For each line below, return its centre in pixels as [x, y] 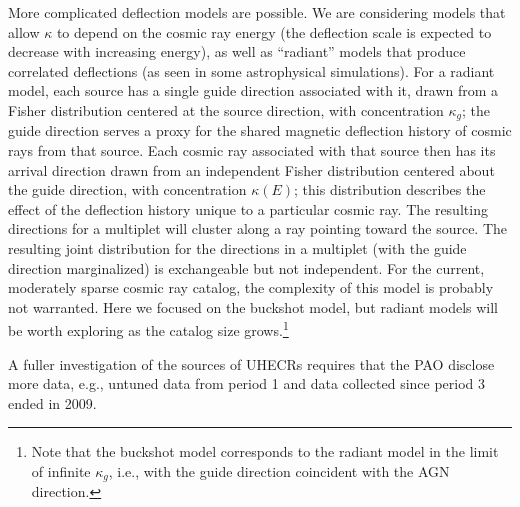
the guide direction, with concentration [127, 189]
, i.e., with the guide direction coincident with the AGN [279, 470]
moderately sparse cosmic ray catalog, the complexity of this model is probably [251, 287]
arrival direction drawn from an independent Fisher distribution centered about [251, 169]
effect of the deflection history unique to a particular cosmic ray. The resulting [248, 208]
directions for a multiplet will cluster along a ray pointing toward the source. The [258, 228]
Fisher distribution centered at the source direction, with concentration [226, 109]
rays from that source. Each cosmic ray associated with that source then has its [252, 150]
